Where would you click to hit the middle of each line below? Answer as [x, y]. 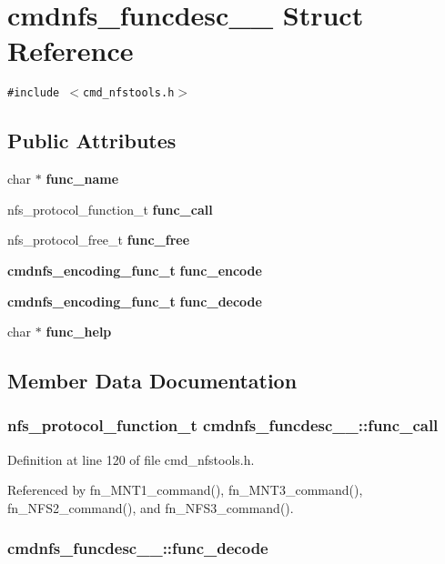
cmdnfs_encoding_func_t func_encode [135, 270]
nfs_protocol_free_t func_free [99, 240]
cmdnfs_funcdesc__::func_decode [138, 548]
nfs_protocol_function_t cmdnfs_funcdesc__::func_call [223, 425]
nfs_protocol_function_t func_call [110, 209]
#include [34, 93]
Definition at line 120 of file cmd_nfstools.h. [131, 459]
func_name [82, 179]
